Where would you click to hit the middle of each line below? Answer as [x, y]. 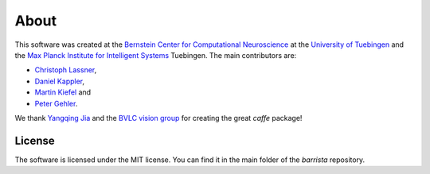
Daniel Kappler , [60, 81]
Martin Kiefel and [63, 92]
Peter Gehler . [56, 103]
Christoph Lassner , [66, 70]
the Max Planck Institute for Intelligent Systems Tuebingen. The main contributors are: [156, 55]
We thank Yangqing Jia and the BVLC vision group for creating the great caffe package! [158, 118]
